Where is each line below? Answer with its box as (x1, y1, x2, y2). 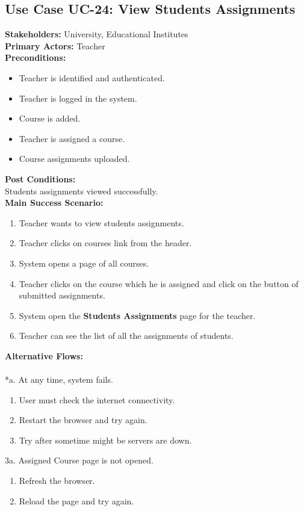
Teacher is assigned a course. (19, 132, 125, 144)
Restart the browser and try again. (19, 413, 147, 426)
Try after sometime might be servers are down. (19, 433, 192, 446)
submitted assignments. (19, 289, 105, 302)
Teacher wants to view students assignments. (19, 216, 184, 229)
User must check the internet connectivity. (19, 393, 175, 406)
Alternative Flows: (5, 349, 83, 362)
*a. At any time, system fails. (5, 373, 113, 386)
